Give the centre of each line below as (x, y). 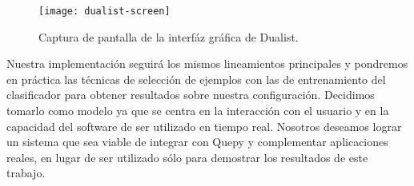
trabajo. (26, 173)
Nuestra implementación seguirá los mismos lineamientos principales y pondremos (207, 63)
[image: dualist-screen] (105, 11)
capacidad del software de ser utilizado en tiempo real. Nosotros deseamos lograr (204, 126)
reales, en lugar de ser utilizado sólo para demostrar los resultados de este (187, 157)
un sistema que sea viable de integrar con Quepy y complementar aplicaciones (197, 142)
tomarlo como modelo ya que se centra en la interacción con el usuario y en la (198, 111)
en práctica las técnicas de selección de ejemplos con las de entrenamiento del (196, 79)
